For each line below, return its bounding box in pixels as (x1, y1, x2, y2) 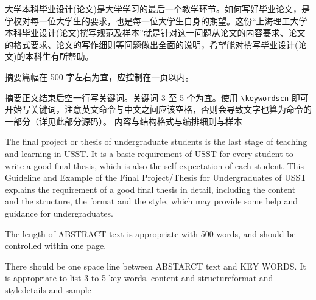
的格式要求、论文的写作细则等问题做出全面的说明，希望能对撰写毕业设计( (5, 38, 298, 51)
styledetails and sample (5, 283, 91, 296)
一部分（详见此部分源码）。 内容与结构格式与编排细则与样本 (5, 114, 242, 127)
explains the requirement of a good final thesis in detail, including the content (5, 183, 296, 195)
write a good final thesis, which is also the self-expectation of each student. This (5, 159, 304, 172)
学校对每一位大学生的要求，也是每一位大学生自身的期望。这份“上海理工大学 (5, 14, 307, 27)
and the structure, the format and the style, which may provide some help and (5, 195, 298, 208)
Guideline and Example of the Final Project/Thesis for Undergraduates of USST (5, 171, 307, 184)
